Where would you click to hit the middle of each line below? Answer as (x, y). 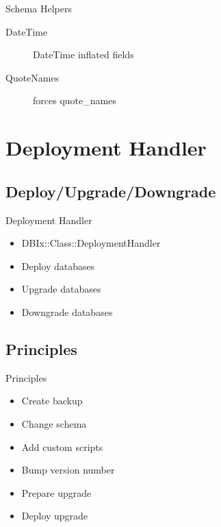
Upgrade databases (61, 289)
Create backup (52, 401)
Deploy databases (58, 266)
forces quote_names (75, 100)
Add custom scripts (62, 446)
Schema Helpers (39, 8)
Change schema (54, 423)
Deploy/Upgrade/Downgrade (111, 191)
